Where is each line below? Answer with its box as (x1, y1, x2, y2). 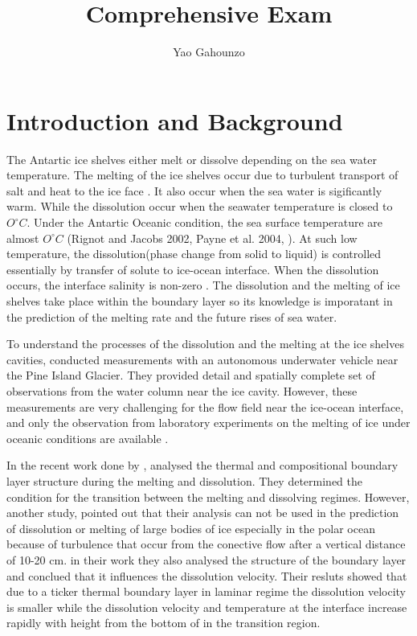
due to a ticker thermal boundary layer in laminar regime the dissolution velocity (6, 583, 407, 600)
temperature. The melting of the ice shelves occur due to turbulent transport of (6, 166, 399, 183)
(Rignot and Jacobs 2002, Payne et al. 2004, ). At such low (67, 229, 358, 246)
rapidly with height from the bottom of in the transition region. (6, 614, 321, 631)
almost (6, 229, 39, 246)
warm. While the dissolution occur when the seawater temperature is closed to (6, 198, 393, 215)
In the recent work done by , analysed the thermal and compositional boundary (6, 457, 399, 474)
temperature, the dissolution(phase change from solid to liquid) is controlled (6, 245, 382, 262)
